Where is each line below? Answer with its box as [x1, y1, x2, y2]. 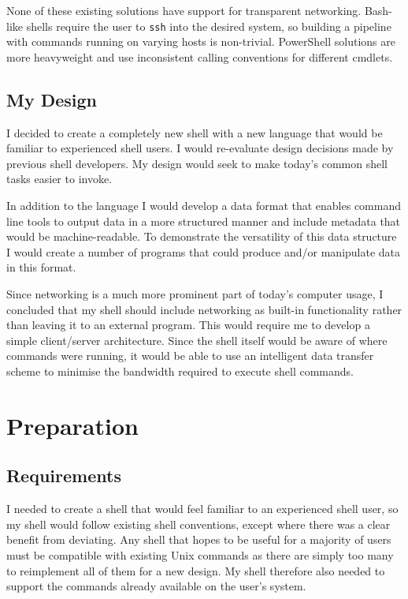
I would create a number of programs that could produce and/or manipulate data [6, 243, 401, 260]
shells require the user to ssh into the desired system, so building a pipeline [26, 17, 391, 34]
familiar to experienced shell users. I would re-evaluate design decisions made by [6, 140, 394, 156]
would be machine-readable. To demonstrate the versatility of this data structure [6, 228, 397, 245]
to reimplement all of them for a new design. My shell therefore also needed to [6, 562, 385, 578]
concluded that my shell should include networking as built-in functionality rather [6, 301, 402, 317]
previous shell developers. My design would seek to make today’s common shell [6, 155, 388, 171]
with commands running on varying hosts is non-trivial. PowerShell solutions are [6, 33, 396, 50]
